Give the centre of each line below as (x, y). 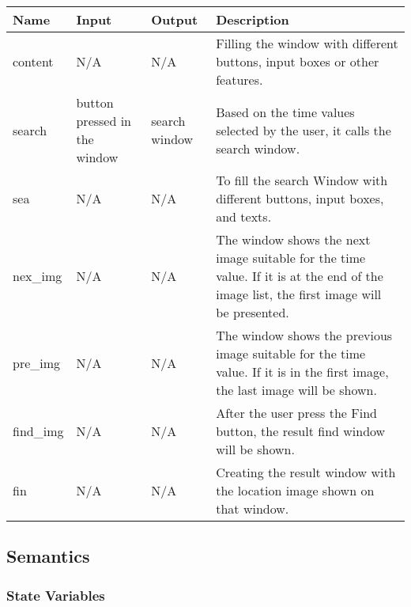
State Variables (56, 595)
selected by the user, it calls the (304, 130)
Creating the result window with (306, 472)
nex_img (38, 276)
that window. (253, 508)
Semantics (48, 556)
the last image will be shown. (296, 390)
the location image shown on (295, 490)
